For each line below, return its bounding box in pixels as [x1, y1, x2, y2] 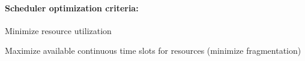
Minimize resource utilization [5, 24, 112, 36]
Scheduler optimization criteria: [5, 1, 139, 14]
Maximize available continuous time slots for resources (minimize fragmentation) [5, 44, 301, 57]
